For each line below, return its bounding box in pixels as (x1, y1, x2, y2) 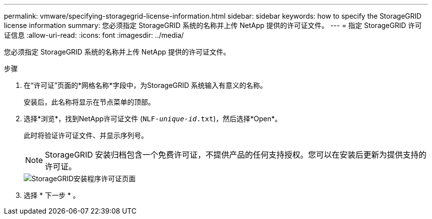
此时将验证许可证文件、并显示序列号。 (24, 131, 148, 139)
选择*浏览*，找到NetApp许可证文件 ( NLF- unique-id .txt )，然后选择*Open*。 (24, 114, 282, 123)
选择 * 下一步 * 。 (24, 191, 80, 199)
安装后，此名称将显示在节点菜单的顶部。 (24, 98, 155, 106)
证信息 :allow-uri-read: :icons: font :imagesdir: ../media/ (4, 31, 184, 39)
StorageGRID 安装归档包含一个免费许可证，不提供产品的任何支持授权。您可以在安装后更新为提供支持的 (45, 150, 427, 160)
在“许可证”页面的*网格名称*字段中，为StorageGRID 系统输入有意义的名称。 (24, 81, 267, 89)
